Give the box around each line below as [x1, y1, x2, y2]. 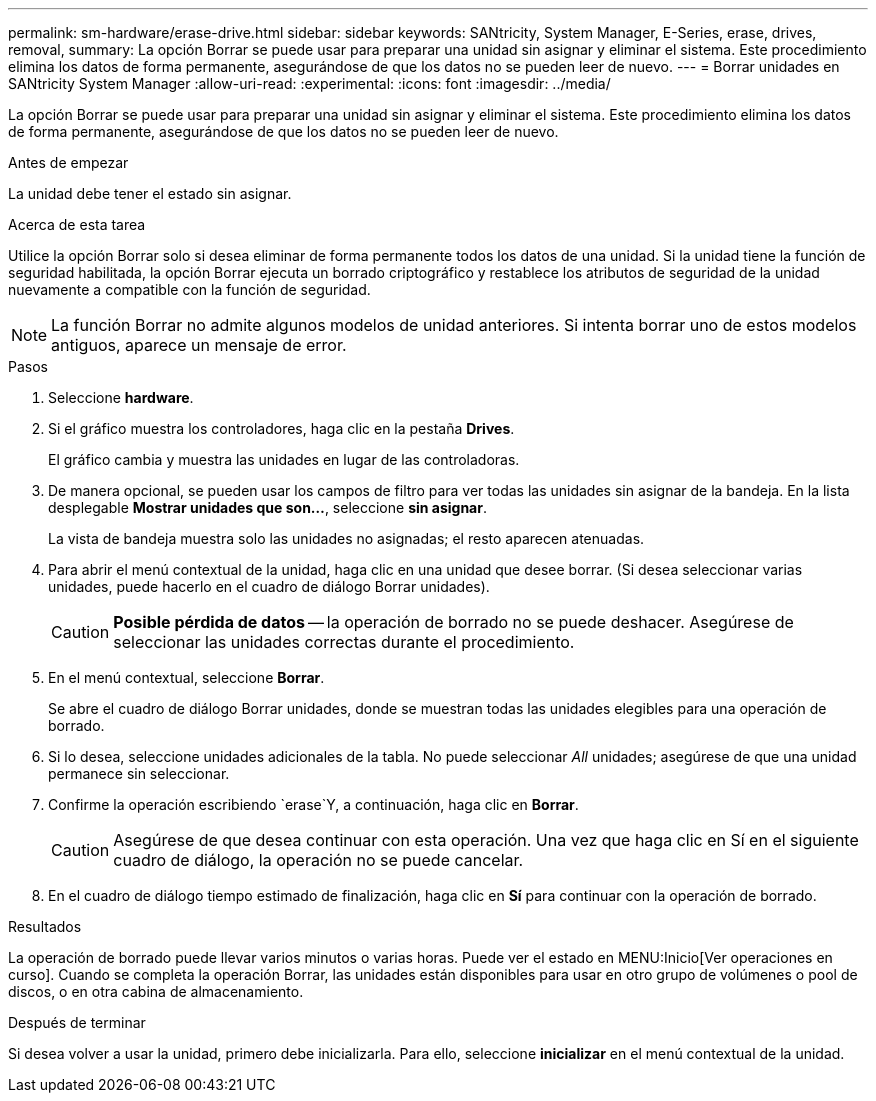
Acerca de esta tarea [8, 216, 146, 233]
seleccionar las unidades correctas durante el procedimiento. [113, 632, 575, 652]
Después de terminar [8, 1014, 146, 1031]
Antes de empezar [8, 154, 129, 171]
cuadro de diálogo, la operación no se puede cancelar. [113, 850, 524, 870]
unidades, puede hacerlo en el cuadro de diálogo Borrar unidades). [48, 578, 490, 595]
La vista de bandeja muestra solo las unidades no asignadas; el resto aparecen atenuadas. [48, 530, 645, 547]
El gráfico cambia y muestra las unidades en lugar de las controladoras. [48, 451, 520, 468]
